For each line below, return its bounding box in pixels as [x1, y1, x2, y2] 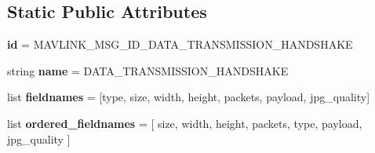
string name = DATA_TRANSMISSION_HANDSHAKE [7, 62, 289, 78]
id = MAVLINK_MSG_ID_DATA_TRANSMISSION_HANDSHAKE [7, 36, 353, 53]
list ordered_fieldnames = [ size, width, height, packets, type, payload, [7, 115, 362, 131]
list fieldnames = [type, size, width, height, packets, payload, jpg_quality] [7, 89, 370, 105]
